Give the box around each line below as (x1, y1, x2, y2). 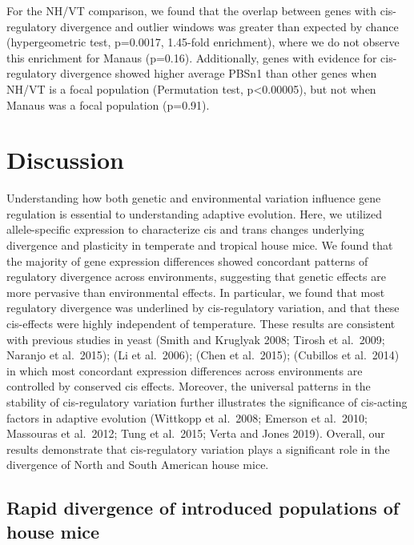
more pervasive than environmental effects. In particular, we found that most (6, 283, 385, 300)
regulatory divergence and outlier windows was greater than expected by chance (6, 18, 399, 34)
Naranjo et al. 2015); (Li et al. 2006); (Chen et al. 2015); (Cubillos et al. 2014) (6, 347, 400, 363)
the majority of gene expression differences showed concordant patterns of (6, 252, 368, 269)
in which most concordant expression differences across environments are (6, 362, 363, 379)
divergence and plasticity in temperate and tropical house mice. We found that (6, 237, 393, 254)
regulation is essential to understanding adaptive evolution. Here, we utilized (6, 205, 383, 222)
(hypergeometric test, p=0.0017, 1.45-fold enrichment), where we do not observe (6, 34, 400, 50)
